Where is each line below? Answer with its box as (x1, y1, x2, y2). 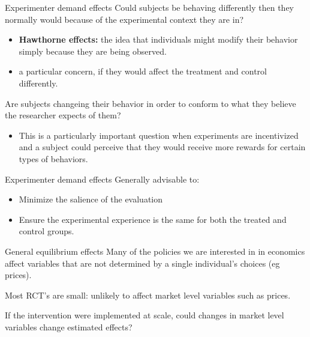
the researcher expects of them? (5, 109, 121, 121)
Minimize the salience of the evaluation (19, 193, 163, 205)
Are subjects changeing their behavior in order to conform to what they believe (5, 97, 296, 109)
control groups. (19, 225, 74, 237)
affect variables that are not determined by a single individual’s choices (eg (5, 257, 280, 269)
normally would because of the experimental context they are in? (5, 13, 244, 25)
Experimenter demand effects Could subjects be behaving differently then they (5, 1, 294, 13)
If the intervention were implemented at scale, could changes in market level (5, 309, 284, 321)
